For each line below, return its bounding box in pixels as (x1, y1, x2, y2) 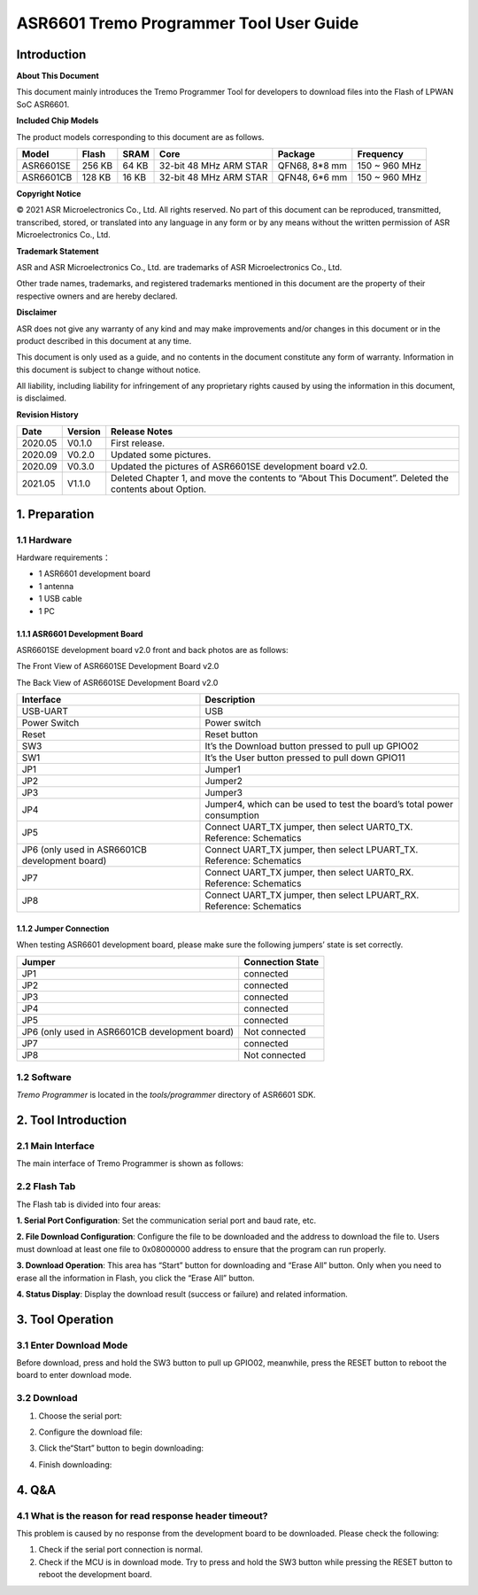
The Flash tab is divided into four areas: (16, 1199, 161, 1210)
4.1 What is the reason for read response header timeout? (16, 1509, 268, 1521)
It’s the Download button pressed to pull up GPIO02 (204, 740, 420, 752)
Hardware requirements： (16, 552, 111, 563)
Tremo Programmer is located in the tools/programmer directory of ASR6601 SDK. (16, 1090, 316, 1101)
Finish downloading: (38, 1459, 112, 1470)
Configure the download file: (38, 1427, 143, 1437)
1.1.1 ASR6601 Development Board (16, 628, 143, 639)
